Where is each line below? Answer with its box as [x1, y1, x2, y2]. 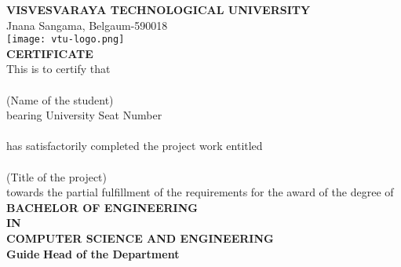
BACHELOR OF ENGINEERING [6, 199, 198, 215]
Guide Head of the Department [6, 245, 180, 262]
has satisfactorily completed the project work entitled [6, 137, 263, 154]
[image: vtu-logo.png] [6, 34, 125, 46]
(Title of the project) [6, 168, 107, 185]
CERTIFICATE [6, 45, 93, 61]
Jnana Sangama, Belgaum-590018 [6, 16, 168, 33]
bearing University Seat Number [6, 107, 162, 123]
